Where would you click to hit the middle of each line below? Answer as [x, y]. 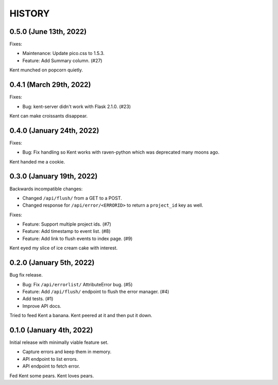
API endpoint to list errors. [50, 359]
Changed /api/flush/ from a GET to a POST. [72, 198]
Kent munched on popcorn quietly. [46, 70]
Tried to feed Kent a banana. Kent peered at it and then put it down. [81, 316]
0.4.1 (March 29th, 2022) [50, 85]
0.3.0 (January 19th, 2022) [54, 177]
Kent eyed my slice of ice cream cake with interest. [64, 248]
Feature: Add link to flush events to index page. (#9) [77, 239]
